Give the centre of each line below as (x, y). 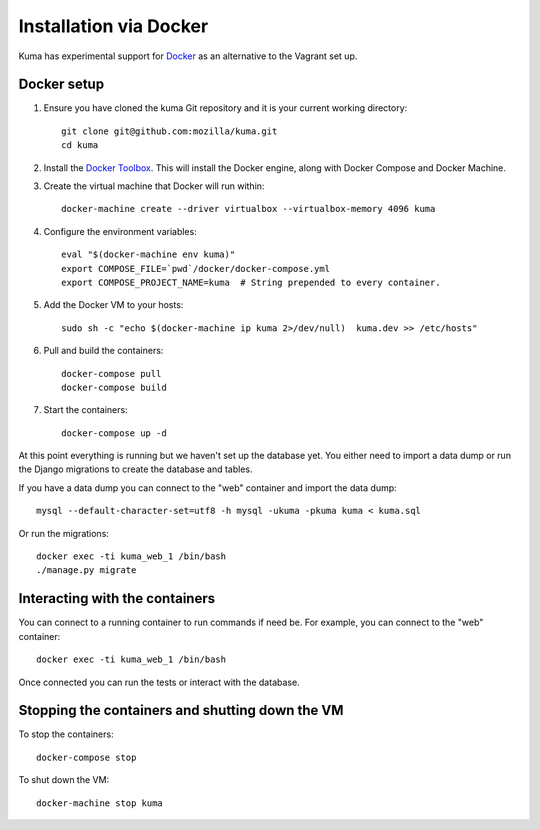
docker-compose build (114, 387)
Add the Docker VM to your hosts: (113, 305)
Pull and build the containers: (103, 351)
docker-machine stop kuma (100, 803)
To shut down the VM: (64, 780)
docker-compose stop (86, 757)
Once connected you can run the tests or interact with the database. (159, 682)
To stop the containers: (66, 734)
